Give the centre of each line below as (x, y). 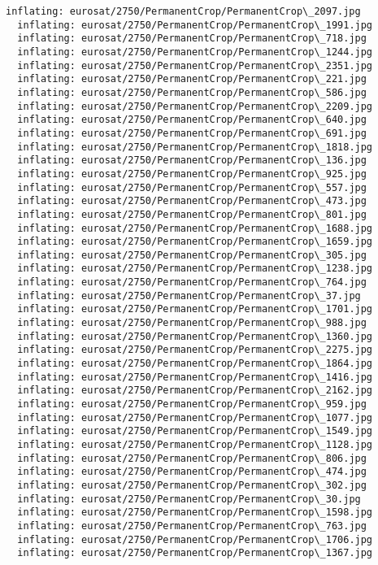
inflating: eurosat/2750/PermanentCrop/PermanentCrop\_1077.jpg (195, 417)
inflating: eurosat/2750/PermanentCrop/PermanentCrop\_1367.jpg (195, 553)
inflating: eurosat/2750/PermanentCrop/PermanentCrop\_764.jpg (192, 282)
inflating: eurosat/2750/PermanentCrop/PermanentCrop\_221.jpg (192, 79)
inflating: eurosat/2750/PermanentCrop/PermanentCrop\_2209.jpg (195, 106)
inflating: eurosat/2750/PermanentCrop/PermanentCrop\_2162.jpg (195, 391)
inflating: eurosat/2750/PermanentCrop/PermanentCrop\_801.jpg (192, 214)
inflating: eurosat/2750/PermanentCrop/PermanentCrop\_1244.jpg (195, 52)
